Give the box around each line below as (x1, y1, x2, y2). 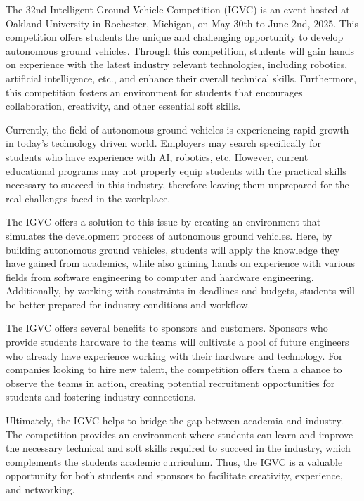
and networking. (6, 482, 75, 496)
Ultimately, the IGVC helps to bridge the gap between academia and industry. (6, 413, 344, 428)
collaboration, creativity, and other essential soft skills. (6, 98, 241, 113)
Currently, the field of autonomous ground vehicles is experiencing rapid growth (6, 122, 349, 136)
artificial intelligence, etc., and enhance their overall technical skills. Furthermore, (6, 70, 357, 85)
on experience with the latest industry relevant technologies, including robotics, (6, 57, 348, 72)
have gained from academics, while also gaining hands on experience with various (6, 256, 356, 271)
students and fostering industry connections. (6, 389, 196, 404)
